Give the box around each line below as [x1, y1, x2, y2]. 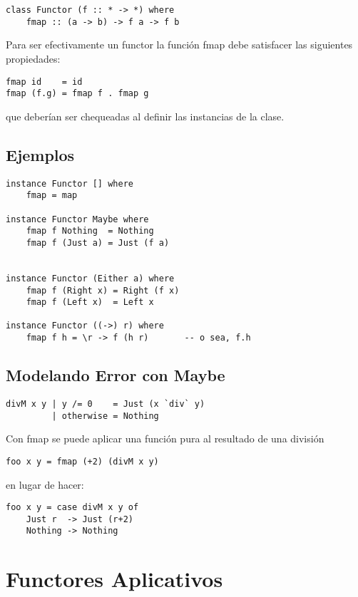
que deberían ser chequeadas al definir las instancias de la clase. [6, 108, 285, 123]
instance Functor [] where [6, 178, 133, 189]
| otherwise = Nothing [51, 410, 159, 421]
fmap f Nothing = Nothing [26, 226, 154, 237]
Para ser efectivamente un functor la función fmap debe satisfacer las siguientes [6, 37, 353, 52]
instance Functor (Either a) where [6, 273, 175, 284]
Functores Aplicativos [6, 564, 223, 593]
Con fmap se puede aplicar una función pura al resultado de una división [6, 431, 324, 446]
